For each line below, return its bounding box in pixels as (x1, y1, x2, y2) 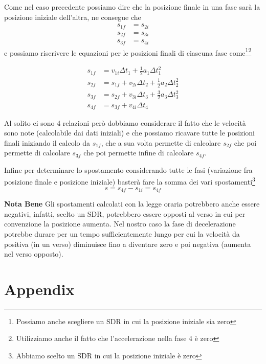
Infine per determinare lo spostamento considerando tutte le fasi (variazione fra (4, 164, 253, 175)
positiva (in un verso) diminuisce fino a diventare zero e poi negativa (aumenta (4, 238, 251, 249)
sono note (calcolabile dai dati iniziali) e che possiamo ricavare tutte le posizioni (4, 127, 255, 138)
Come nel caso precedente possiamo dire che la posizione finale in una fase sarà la (4, 2, 260, 12)
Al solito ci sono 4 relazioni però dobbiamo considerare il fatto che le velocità (4, 117, 246, 128)
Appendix (4, 278, 75, 299)
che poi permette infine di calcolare (83, 147, 194, 158)
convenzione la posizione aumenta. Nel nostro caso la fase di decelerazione (4, 218, 236, 229)
